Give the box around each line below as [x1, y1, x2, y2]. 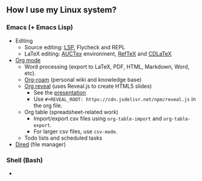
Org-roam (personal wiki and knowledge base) [24, 76, 142, 83]
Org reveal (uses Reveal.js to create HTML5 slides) [24, 82, 152, 90]
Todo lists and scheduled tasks [24, 134, 103, 141]
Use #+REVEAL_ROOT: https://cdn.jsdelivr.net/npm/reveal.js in [33, 95, 197, 102]
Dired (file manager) [15, 140, 66, 148]
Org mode [15, 56, 41, 63]
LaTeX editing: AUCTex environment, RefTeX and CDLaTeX [24, 50, 172, 57]
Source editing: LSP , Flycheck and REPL [24, 43, 125, 51]
